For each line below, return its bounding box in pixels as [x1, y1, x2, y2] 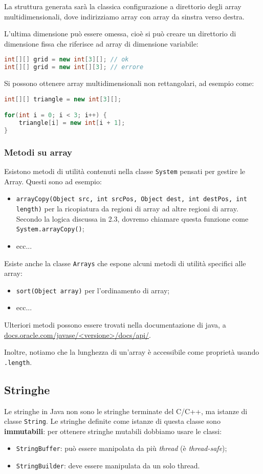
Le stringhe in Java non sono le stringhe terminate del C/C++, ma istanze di [4, 405, 248, 416]
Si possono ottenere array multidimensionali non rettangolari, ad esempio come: [4, 78, 254, 89]
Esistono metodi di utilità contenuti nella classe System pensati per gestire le [4, 166, 246, 177]
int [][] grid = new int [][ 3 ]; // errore [4, 63, 144, 71]
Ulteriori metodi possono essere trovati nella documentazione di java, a [4, 319, 226, 330]
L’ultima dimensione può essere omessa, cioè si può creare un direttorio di [4, 28, 236, 39]
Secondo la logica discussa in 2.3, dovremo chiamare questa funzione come [16, 213, 249, 224]
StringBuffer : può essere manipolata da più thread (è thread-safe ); [16, 443, 227, 454]
